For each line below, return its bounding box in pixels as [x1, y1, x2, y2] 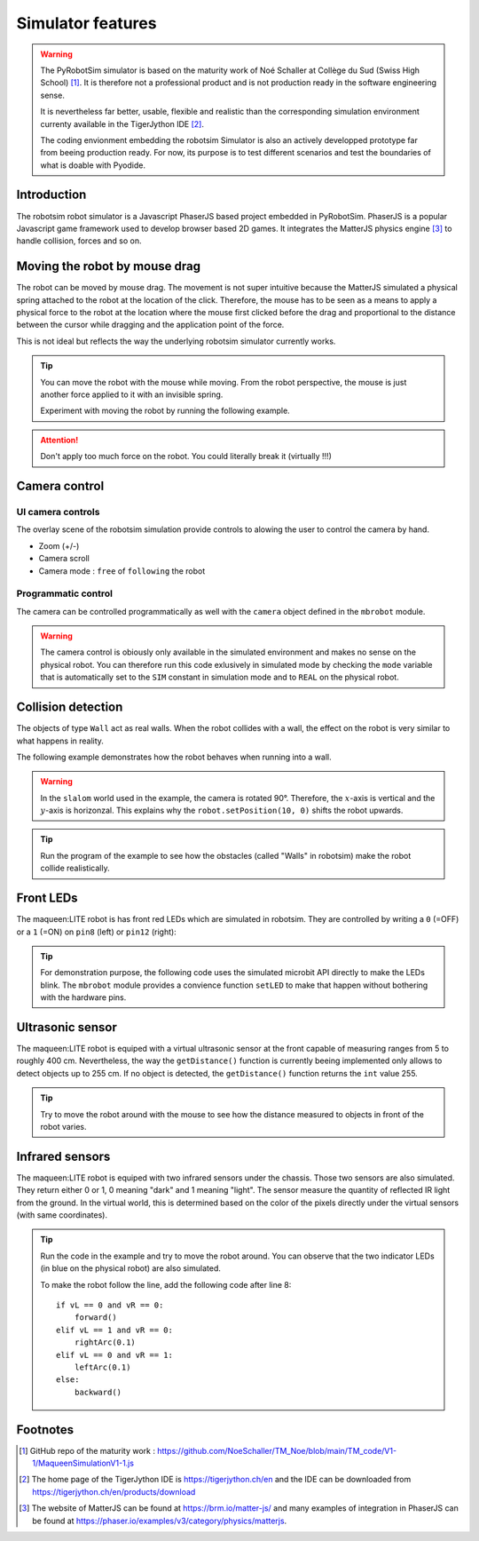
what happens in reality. [16, 735, 104, 746]
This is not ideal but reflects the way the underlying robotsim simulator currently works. [16, 336, 336, 346]
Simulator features [16, 13, 157, 33]
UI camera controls [16, 505, 100, 518]
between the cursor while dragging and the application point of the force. [16, 320, 285, 330]
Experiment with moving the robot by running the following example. [40, 405, 290, 417]
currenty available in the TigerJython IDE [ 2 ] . [40, 118, 204, 129]
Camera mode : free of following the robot [38, 565, 206, 576]
